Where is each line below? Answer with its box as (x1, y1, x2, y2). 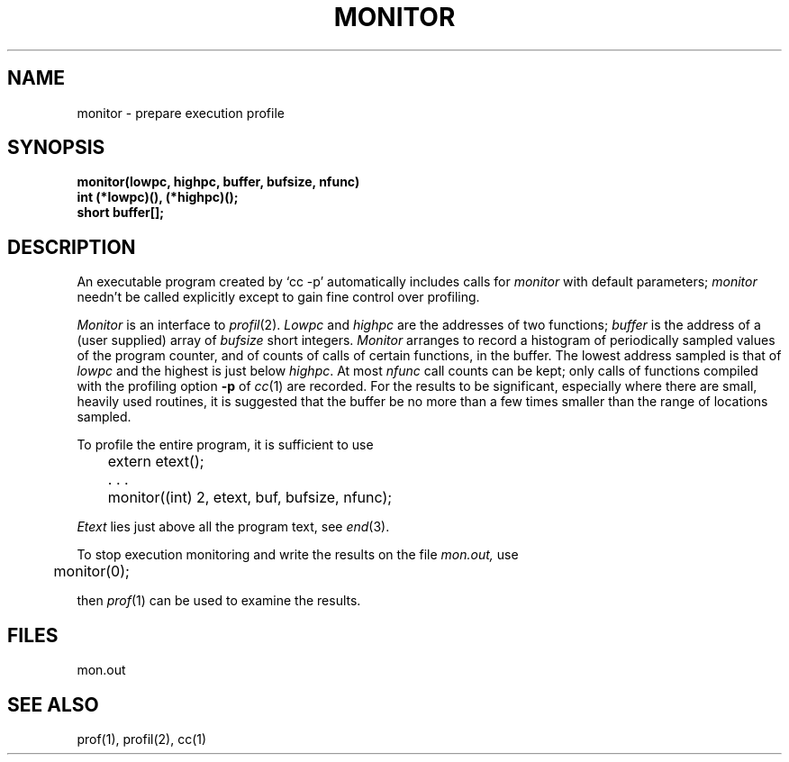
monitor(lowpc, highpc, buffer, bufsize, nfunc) (77, 174, 360, 190)
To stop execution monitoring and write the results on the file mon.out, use (77, 547, 519, 563)
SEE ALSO (7, 693, 99, 716)
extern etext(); (107, 452, 204, 471)
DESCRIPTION (7, 235, 136, 259)
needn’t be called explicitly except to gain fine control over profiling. (77, 289, 480, 305)
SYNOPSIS (7, 136, 105, 159)
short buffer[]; (77, 204, 165, 221)
